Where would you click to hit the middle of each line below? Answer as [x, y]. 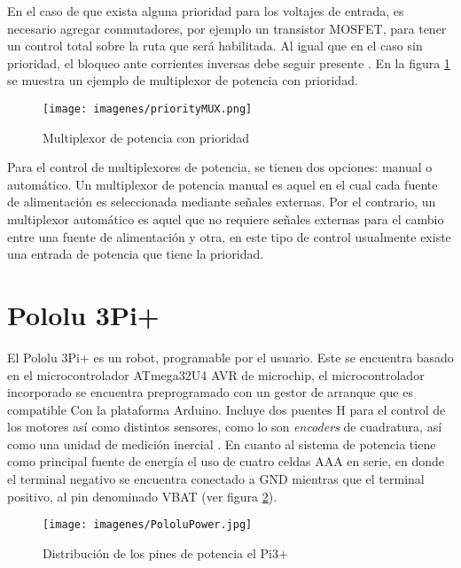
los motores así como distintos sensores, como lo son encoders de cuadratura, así [225, 427]
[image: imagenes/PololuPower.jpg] [148, 525]
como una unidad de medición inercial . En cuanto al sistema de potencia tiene [222, 444]
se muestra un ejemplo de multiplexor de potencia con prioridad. [183, 80]
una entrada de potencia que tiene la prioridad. [136, 254]
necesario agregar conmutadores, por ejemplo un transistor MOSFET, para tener [227, 28]
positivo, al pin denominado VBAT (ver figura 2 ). [142, 496]
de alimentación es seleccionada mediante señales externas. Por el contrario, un [222, 202]
